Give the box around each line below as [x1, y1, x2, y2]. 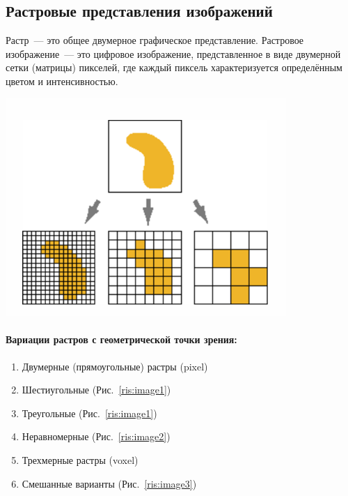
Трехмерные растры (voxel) [22, 452, 139, 467]
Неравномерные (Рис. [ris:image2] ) [22, 429, 171, 444]
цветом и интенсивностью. [6, 73, 118, 88]
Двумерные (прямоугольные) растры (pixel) [22, 359, 208, 373]
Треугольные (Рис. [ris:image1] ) [22, 405, 157, 420]
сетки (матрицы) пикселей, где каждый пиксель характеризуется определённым [6, 60, 342, 75]
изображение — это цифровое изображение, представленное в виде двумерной [6, 46, 341, 61]
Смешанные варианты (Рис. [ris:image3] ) [22, 476, 197, 490]
